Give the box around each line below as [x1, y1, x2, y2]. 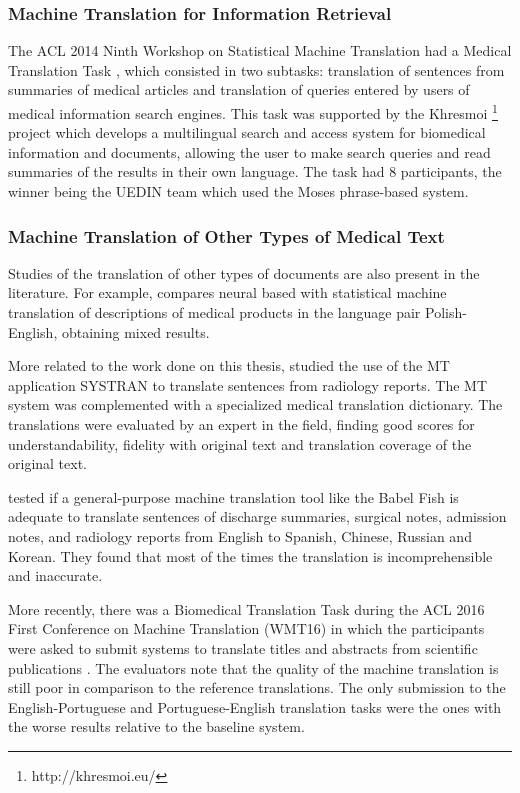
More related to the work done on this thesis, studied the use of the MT [8, 355, 450, 376]
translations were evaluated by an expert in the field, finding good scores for [8, 414, 475, 434]
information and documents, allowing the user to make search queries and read [8, 141, 491, 162]
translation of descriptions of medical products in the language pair [8, 302, 421, 323]
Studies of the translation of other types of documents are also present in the [8, 262, 480, 283]
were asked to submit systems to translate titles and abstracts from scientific [8, 637, 478, 658]
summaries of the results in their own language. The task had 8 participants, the [8, 161, 502, 182]
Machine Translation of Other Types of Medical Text [8, 223, 445, 248]
